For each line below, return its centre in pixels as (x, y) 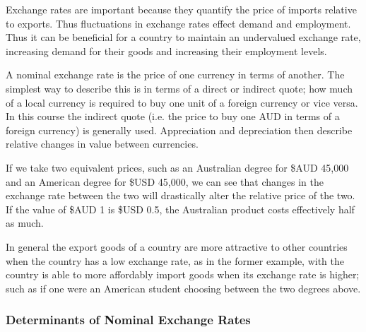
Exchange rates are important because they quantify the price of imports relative (181, 9)
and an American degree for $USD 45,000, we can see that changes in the (165, 181)
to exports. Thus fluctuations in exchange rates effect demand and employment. (178, 23)
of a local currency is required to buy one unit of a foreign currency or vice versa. (182, 102)
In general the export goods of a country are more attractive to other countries (177, 246)
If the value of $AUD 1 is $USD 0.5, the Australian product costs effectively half (180, 209)
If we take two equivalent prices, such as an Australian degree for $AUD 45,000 (177, 167)
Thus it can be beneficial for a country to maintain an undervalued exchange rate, (183, 37)
